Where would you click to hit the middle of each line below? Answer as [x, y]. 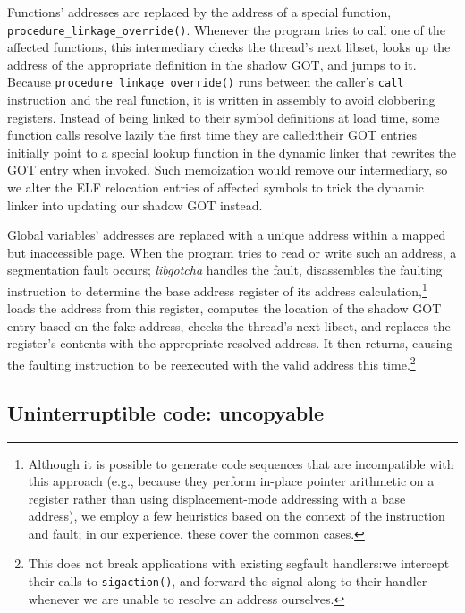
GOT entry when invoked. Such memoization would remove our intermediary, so [228, 170]
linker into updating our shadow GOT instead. [135, 204]
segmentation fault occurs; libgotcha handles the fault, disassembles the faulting [225, 270]
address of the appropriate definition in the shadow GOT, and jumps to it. [212, 64]
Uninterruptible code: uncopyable [166, 412]
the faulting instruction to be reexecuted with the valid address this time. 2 [211, 363]
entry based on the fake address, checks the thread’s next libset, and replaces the [229, 325]
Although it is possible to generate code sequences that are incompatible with [241, 463]
